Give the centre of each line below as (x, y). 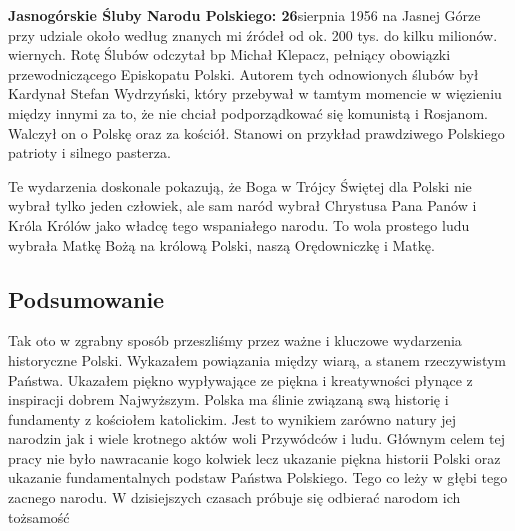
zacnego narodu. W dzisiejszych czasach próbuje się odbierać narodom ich (234, 497)
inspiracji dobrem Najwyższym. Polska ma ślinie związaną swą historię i (228, 399)
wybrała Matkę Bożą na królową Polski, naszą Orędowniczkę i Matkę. (221, 244)
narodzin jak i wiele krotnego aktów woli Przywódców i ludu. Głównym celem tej (257, 438)
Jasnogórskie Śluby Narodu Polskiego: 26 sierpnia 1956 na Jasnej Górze (244, 15)
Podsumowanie (86, 298)
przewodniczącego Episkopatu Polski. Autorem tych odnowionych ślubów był (243, 73)
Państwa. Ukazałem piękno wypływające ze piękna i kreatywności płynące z (240, 379)
